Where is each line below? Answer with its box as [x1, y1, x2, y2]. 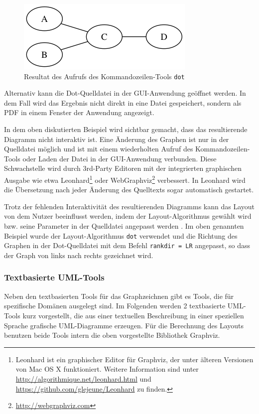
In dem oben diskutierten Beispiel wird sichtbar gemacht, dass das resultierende [4, 124, 248, 135]
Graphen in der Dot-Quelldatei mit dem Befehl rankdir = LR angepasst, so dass [4, 240, 251, 251]
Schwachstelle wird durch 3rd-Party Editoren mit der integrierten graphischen [4, 163, 242, 173]
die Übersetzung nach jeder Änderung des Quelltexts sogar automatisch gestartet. [4, 184, 254, 195]
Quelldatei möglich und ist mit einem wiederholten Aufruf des [4, 143, 193, 154]
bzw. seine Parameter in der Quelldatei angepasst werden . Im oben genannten [4, 221, 244, 231]
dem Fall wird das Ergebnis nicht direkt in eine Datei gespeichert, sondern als [4, 97, 242, 108]
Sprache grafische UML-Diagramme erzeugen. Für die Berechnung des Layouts [4, 320, 244, 330]
